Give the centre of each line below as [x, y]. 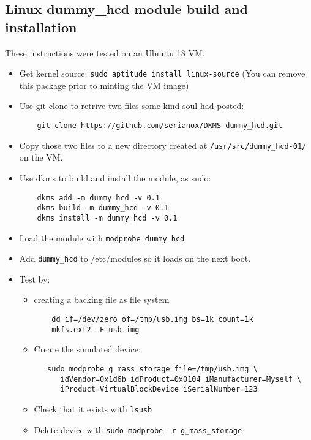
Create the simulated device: [87, 349]
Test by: [35, 279]
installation [41, 27]
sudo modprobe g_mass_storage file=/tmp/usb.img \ [152, 369]
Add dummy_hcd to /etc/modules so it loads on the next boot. [135, 258]
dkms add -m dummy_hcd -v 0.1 [98, 198]
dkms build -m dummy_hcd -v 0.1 [103, 208]
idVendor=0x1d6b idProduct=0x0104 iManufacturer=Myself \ [181, 379]
